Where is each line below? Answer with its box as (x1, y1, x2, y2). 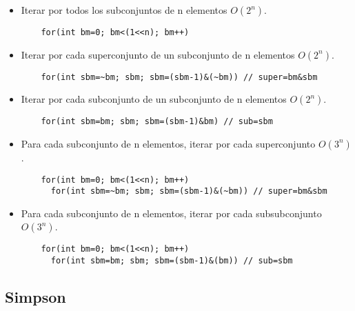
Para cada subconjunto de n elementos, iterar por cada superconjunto (21, 136, 316, 150)
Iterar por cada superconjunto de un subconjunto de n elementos (21, 47, 295, 61)
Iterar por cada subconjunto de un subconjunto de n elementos (21, 92, 287, 106)
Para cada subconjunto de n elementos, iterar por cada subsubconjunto (21, 205, 322, 220)
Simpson (5, 286, 66, 308)
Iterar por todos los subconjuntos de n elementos (21, 3, 227, 17)
